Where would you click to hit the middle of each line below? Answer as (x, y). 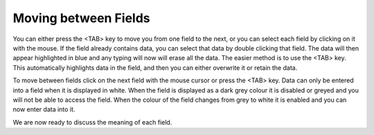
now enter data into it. (44, 109)
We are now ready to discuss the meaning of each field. (92, 122)
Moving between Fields (81, 18)
